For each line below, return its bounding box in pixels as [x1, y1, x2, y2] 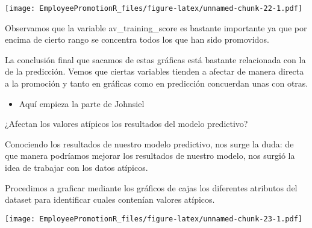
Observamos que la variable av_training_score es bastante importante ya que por [5, 21, 307, 34]
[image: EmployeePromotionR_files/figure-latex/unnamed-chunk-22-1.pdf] [5, 4, 302, 13]
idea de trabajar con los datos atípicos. [5, 161, 148, 173]
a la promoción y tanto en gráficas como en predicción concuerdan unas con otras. [5, 77, 308, 90]
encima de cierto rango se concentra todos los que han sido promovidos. [5, 33, 269, 46]
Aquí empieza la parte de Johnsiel [19, 97, 145, 109]
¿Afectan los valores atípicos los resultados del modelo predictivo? [5, 117, 248, 130]
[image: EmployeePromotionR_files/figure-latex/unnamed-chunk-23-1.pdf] [5, 214, 302, 223]
